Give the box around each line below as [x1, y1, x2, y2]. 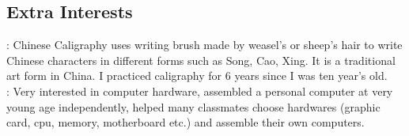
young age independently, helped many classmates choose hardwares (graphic [6, 98, 381, 115]
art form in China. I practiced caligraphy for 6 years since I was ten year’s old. [6, 67, 388, 84]
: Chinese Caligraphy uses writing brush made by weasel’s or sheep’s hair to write [6, 36, 403, 53]
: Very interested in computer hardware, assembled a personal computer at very [6, 82, 393, 99]
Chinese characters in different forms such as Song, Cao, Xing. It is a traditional [6, 51, 396, 68]
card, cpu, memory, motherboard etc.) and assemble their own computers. [6, 114, 365, 130]
